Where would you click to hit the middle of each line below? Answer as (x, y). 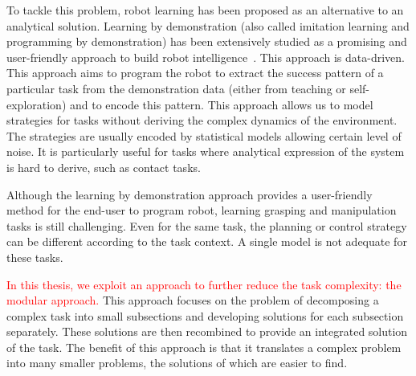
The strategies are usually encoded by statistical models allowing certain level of (204, 135)
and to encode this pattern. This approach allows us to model (222, 104)
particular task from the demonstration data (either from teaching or (176, 88)
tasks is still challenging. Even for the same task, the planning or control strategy (207, 225)
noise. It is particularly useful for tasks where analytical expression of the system (206, 151)
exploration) (37, 104)
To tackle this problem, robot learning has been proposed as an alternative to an (205, 10)
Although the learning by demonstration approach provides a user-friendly (190, 194)
